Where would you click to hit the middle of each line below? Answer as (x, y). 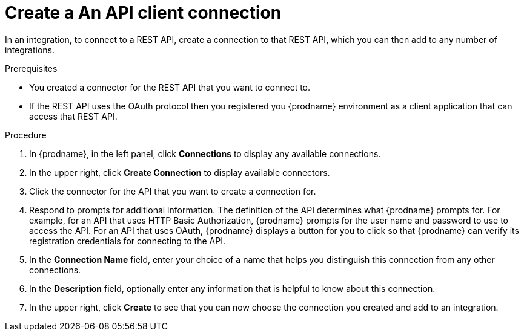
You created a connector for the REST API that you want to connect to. (170, 87)
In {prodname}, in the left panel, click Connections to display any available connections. (205, 153)
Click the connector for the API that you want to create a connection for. (173, 191)
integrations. (30, 50)
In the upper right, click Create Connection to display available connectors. (180, 172)
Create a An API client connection (143, 13)
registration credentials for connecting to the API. (127, 241)
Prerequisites (31, 68)
